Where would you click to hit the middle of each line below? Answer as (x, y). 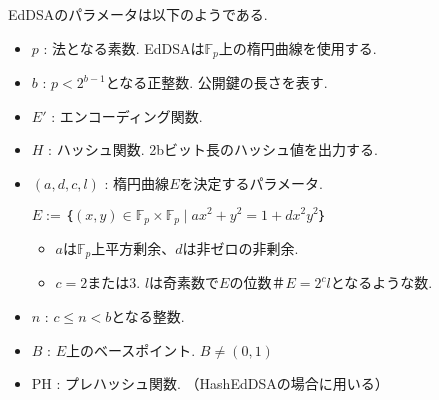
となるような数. (381, 282)
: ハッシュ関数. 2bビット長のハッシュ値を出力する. (213, 149)
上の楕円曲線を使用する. (297, 47)
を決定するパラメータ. (251, 182)
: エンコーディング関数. (127, 115)
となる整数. (148, 316)
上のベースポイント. (131, 349)
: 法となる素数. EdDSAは (124, 47)
